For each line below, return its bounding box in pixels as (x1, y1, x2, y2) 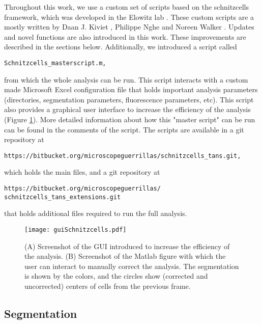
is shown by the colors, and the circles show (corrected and (24, 271, 208, 281)
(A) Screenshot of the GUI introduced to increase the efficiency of (24, 240, 230, 251)
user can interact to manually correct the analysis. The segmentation (24, 260, 239, 271)
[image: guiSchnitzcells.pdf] (24, 226, 127, 233)
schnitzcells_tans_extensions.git (4, 193, 121, 201)
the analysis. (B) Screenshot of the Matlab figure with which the (24, 251, 226, 261)
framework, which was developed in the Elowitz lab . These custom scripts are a (4, 11, 254, 22)
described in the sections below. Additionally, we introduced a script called (4, 41, 237, 52)
